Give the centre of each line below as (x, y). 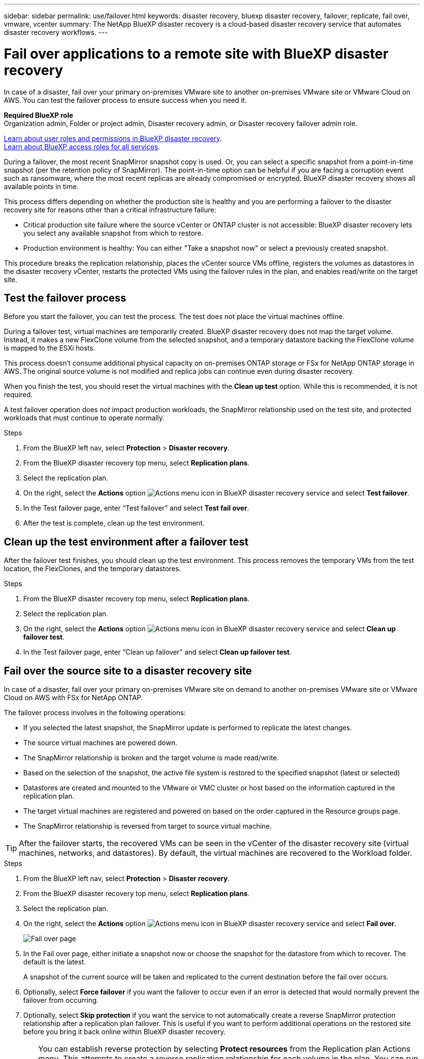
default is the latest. (55, 962)
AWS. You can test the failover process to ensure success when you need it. (125, 100)
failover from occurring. (61, 1000)
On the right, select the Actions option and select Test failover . (216, 493)
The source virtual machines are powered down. (100, 743)
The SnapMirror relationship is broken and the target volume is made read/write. (151, 758)
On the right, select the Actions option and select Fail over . (210, 924)
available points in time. (41, 186)
